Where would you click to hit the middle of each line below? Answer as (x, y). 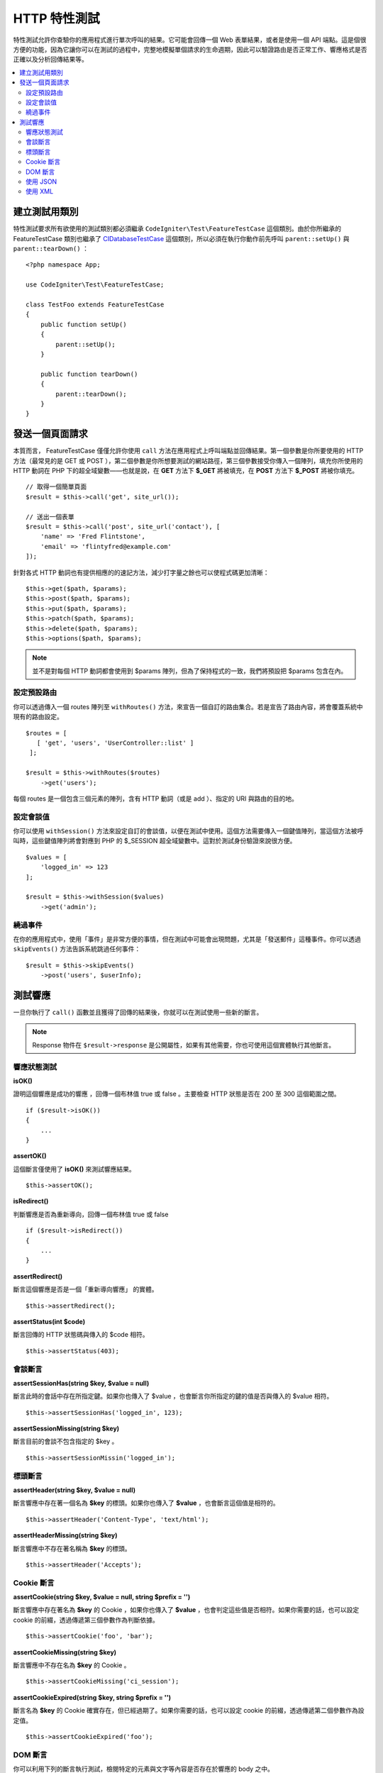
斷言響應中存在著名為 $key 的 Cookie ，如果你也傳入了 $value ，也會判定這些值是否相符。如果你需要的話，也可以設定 (186, 1610)
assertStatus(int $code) (49, 1321)
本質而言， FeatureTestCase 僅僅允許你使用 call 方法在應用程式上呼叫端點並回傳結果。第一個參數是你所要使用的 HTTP (188, 451)
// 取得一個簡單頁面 (56, 487)
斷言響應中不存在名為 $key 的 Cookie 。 (72, 1665)
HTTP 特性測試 (57, 18)
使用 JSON (41, 182)
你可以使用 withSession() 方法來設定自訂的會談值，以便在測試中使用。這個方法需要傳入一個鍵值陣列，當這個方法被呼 (188, 831)
